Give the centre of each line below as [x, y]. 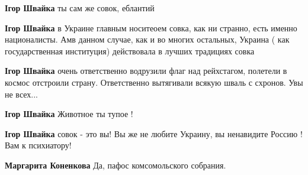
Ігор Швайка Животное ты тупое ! [69, 114]
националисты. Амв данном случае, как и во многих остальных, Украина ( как [147, 39]
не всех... [21, 94]
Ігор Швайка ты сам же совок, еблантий [80, 8]
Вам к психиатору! [38, 145]
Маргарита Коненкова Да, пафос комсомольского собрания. [115, 165]
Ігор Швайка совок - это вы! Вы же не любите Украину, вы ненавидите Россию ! [154, 133]
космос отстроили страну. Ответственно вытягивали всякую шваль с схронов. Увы [154, 82]
